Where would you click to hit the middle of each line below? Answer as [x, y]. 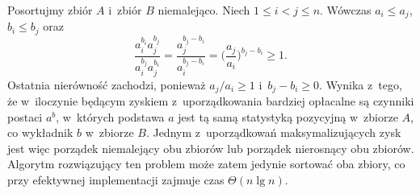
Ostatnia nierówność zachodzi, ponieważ [107, 84]
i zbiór [125, 10]
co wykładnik [40, 132]
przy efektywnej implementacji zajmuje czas [116, 179]
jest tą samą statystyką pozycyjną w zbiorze [288, 116]
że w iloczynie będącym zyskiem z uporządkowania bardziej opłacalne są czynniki [211, 100]
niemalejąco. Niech [204, 10]
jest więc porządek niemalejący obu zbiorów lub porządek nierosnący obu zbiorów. [211, 148]
